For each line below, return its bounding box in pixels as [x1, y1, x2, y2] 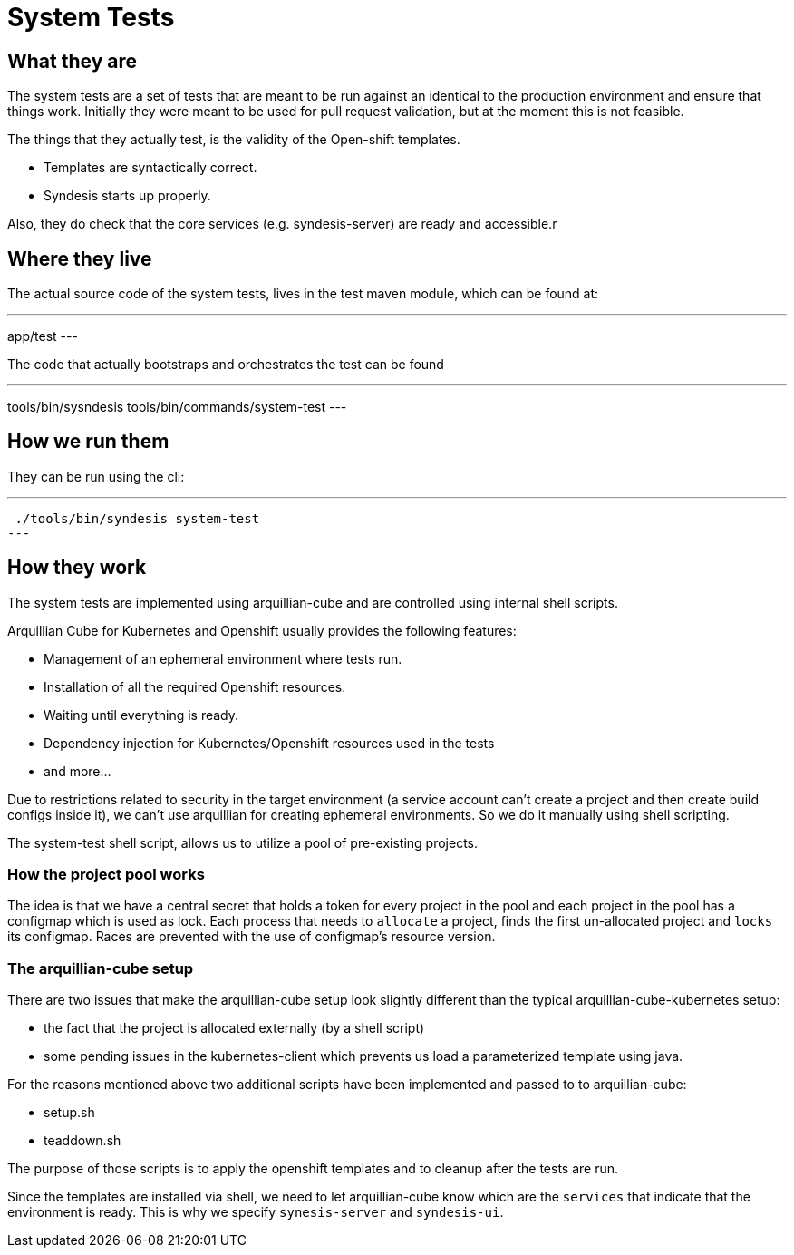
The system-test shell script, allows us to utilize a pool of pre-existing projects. [7, 834, 479, 851]
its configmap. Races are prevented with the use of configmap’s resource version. [7, 929, 496, 945]
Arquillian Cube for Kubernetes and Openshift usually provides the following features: [7, 622, 517, 638]
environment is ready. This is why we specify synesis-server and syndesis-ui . [7, 1204, 504, 1221]
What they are [7, 49, 138, 73]
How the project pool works [7, 865, 205, 884]
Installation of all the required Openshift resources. [44, 678, 346, 695]
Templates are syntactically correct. [44, 160, 257, 176]
